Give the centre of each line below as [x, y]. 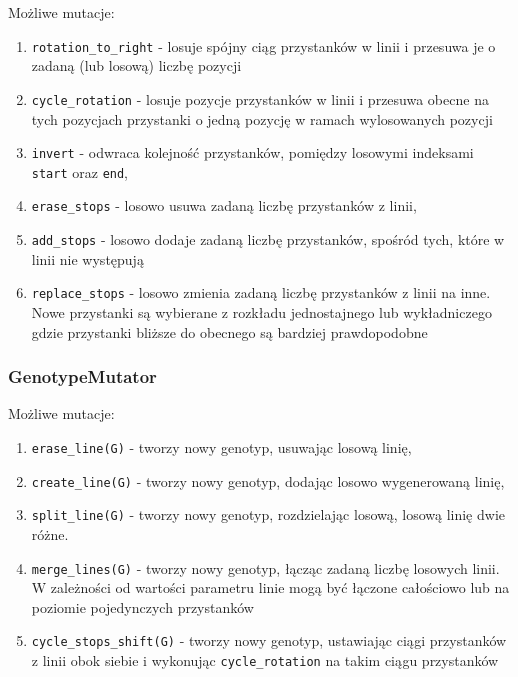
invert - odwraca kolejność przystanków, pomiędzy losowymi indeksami [252, 152]
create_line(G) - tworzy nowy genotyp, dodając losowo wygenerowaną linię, [268, 480]
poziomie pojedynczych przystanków [142, 606]
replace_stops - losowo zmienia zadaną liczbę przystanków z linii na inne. [261, 292]
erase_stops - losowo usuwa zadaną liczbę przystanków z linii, [224, 205]
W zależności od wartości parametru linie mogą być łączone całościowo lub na [270, 587]
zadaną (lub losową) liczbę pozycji [136, 65]
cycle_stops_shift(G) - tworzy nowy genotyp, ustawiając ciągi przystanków [269, 640]
